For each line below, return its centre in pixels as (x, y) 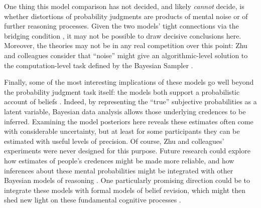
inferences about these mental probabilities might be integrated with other (119, 170)
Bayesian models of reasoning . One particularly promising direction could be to (127, 180)
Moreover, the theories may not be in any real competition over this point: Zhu (126, 45)
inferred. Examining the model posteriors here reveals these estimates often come (129, 121)
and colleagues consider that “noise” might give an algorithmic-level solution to (126, 55)
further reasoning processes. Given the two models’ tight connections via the (121, 26)
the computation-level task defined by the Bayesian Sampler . (99, 65)
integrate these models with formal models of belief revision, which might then (125, 190)
